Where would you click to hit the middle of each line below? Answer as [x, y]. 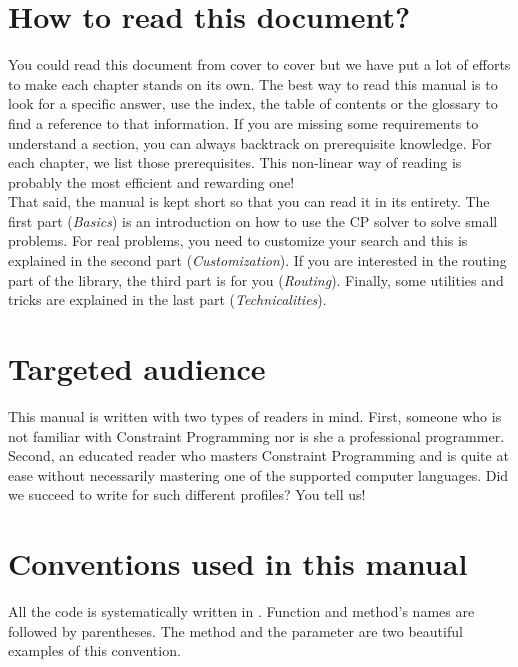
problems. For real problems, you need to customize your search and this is [238, 240]
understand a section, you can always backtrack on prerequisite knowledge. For [250, 142]
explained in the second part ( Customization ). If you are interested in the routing [257, 260]
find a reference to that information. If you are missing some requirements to [243, 122]
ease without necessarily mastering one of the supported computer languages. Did [258, 474]
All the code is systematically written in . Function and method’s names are [241, 611]
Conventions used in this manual [238, 563]
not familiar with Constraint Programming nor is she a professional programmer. [256, 435]
